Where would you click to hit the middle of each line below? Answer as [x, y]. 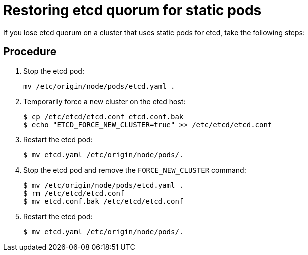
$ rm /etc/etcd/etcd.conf [74, 193]
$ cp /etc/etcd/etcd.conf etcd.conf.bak [104, 116]
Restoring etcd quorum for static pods [133, 10]
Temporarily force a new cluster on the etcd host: [105, 101]
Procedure [30, 52]
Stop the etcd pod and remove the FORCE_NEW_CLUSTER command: [135, 170]
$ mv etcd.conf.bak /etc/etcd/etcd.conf [104, 201]
